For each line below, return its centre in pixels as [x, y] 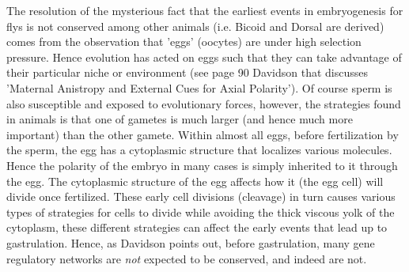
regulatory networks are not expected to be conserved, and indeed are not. [187, 258]
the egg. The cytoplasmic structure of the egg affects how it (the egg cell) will [195, 181]
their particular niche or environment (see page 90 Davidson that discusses [187, 72]
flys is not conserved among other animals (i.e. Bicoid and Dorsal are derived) [195, 26]
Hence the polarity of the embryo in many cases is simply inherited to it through [202, 165]
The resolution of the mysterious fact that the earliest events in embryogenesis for [205, 10]
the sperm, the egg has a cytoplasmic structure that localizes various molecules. [199, 150]
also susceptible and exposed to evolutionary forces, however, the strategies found [204, 103]
